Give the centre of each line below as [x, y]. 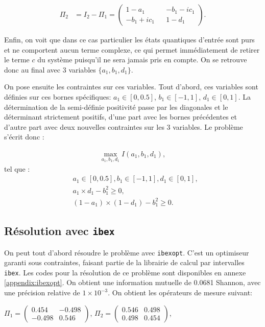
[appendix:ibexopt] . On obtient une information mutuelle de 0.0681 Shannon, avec [132, 282]
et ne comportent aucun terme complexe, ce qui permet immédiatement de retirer [132, 49]
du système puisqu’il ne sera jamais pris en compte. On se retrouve [142, 60]
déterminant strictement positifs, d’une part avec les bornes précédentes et [121, 117]
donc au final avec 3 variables [50, 69]
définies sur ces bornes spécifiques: [58, 97]
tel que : [17, 168]
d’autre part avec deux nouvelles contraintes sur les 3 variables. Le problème [124, 126]
